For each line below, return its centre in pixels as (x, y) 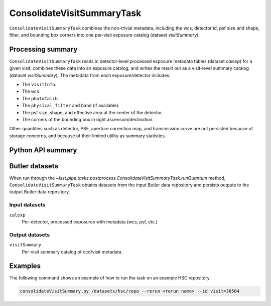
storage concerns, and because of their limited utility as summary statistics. (88, 136)
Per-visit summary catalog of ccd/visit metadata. (72, 252)
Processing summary (43, 49)
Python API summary (43, 150)
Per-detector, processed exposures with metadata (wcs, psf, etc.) (90, 222)
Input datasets (27, 205)
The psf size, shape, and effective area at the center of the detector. (92, 112)
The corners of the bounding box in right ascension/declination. (88, 119)
